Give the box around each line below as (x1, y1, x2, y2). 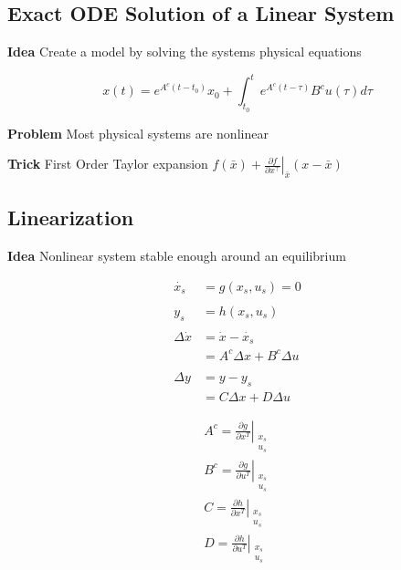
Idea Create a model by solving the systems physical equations (7, 42, 362, 61)
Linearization (7, 203, 134, 232)
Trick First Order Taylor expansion (7, 154, 208, 173)
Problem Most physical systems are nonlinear (7, 123, 269, 142)
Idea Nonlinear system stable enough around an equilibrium (7, 246, 346, 265)
